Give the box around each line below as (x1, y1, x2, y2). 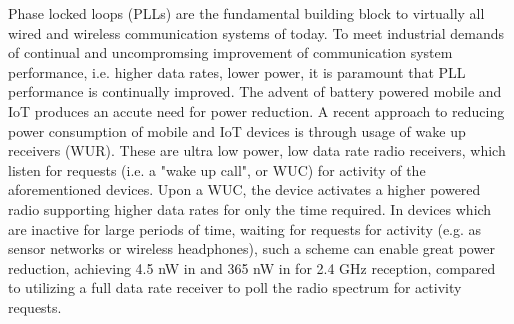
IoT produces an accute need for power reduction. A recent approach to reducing (8, 100, 505, 121)
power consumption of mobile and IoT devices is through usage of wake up (8, 120, 466, 141)
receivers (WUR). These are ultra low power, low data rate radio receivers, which (8, 140, 506, 161)
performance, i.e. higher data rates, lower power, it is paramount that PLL (8, 61, 466, 82)
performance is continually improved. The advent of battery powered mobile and (8, 81, 502, 102)
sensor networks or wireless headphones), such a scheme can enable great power (8, 238, 495, 259)
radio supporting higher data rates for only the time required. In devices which (8, 198, 492, 219)
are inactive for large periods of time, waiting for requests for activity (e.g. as (8, 218, 482, 239)
